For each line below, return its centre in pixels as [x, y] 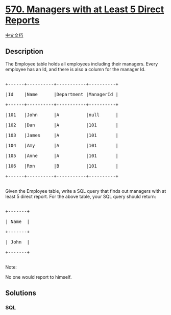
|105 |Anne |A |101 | [62, 155]
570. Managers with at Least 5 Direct [85, 9]
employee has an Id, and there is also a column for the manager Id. [75, 69]
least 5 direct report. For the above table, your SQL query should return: [81, 196]
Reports [22, 20]
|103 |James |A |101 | [62, 135]
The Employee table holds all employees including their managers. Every [82, 64]
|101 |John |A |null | [62, 115]
